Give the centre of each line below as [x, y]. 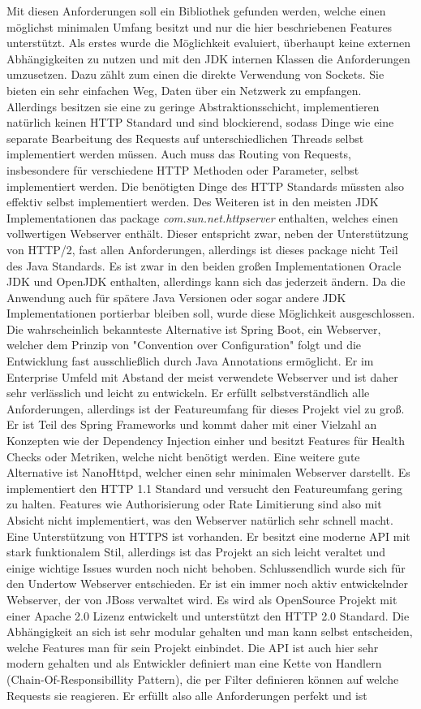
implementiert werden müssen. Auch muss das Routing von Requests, [179, 154]
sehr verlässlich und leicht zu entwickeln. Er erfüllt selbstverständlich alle [188, 393]
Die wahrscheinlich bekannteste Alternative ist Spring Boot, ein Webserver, [194, 329]
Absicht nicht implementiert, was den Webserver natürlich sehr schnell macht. [200, 520]
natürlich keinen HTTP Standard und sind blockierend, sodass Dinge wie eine [200, 122]
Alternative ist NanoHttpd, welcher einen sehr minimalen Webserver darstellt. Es [208, 472]
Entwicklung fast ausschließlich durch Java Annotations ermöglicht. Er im [190, 361]
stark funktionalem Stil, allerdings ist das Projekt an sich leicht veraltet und [196, 552]
